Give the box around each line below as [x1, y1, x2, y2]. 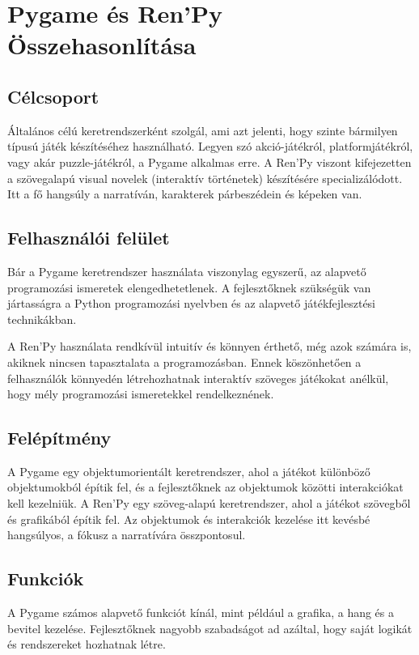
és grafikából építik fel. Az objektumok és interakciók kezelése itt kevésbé [7, 510, 370, 527]
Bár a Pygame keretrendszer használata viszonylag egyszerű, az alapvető [7, 262, 366, 279]
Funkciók [7, 566, 84, 591]
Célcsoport [7, 83, 99, 108]
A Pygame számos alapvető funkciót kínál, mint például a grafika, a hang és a [7, 604, 395, 621]
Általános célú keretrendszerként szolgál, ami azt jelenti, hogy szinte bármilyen [7, 121, 398, 138]
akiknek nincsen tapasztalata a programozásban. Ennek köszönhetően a [7, 353, 362, 370]
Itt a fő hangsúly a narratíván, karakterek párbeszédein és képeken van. [7, 185, 362, 202]
